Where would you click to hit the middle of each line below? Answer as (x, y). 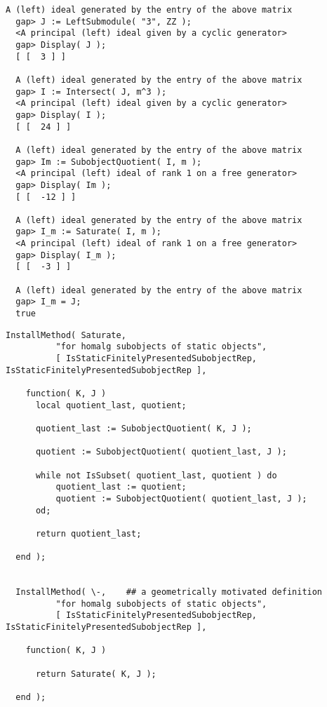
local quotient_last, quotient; (111, 405)
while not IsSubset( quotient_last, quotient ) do (156, 475)
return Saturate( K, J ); (96, 674)
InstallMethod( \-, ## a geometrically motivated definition (169, 592)
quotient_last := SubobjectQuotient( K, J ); (144, 428)
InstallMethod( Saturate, (66, 335)
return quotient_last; (88, 533)
